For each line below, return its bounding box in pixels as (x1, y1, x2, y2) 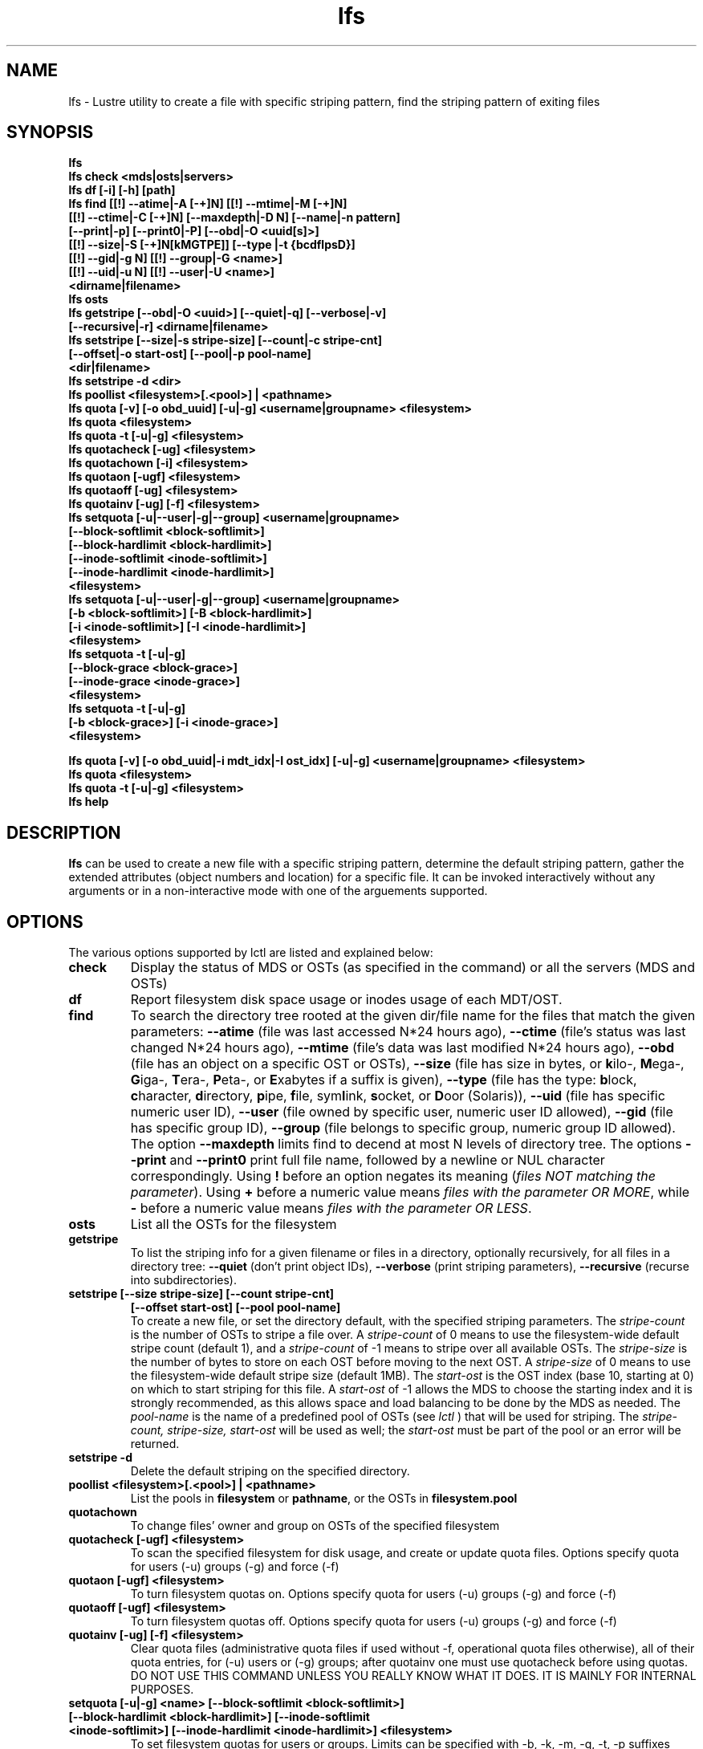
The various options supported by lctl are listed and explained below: (68, 946, 433, 960)
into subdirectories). (130, 1273, 237, 1287)
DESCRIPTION (6, 822, 121, 843)
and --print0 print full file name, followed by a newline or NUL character (169, 1152, 605, 1169)
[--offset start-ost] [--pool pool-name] (130, 1300, 341, 1315)
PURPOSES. (130, 1682, 194, 1697)
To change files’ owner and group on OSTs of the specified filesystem (130, 1519, 500, 1533)
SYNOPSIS (6, 122, 94, 143)
